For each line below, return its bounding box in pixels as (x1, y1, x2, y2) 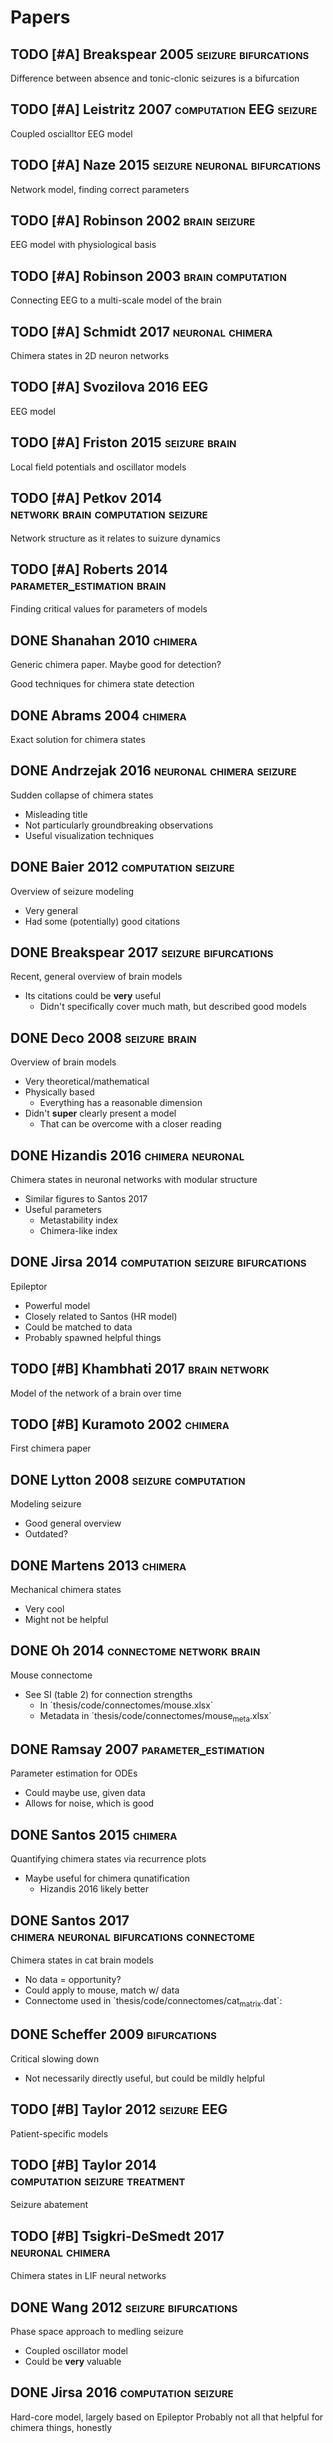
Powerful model (24, 1299, 91, 1311)
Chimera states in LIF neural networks (10, 2270, 167, 2282)
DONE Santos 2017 (10, 1912, 130, 1929)
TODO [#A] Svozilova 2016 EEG (10, 379, 209, 396)
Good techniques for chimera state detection (10, 678, 195, 690)
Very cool (24, 1603, 65, 1615)
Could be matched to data (24, 1321, 133, 1333)
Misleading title (24, 808, 88, 820)
